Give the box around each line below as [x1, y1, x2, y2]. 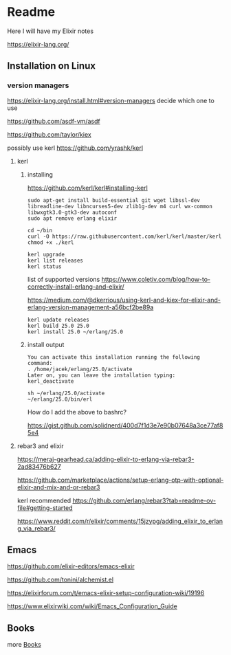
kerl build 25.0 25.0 [27, 322, 89, 329]
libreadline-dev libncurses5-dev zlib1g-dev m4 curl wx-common [27, 203, 213, 210]
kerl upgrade [27, 251, 65, 258]
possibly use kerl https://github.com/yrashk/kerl [7, 144, 143, 152]
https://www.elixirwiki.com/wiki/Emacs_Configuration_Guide [7, 602, 177, 610]
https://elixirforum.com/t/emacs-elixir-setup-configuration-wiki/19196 [7, 589, 205, 597]
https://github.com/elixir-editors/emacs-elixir [7, 562, 135, 570]
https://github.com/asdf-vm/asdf [7, 117, 101, 125]
